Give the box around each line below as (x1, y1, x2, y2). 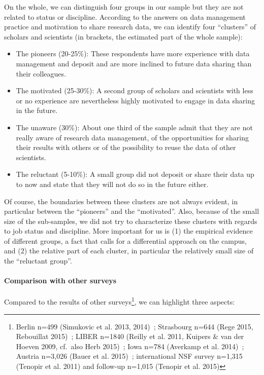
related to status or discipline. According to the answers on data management (4, 11, 246, 22)
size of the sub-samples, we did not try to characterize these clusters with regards (4, 215, 257, 226)
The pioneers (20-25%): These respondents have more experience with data (16, 48, 250, 59)
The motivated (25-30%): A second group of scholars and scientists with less (16, 85, 253, 96)
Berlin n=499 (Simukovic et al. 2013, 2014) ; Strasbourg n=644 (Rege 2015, (16, 321, 253, 331)
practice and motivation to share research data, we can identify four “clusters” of (4, 21, 256, 32)
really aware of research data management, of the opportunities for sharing (16, 132, 249, 142)
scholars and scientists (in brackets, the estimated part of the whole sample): (4, 31, 243, 42)
